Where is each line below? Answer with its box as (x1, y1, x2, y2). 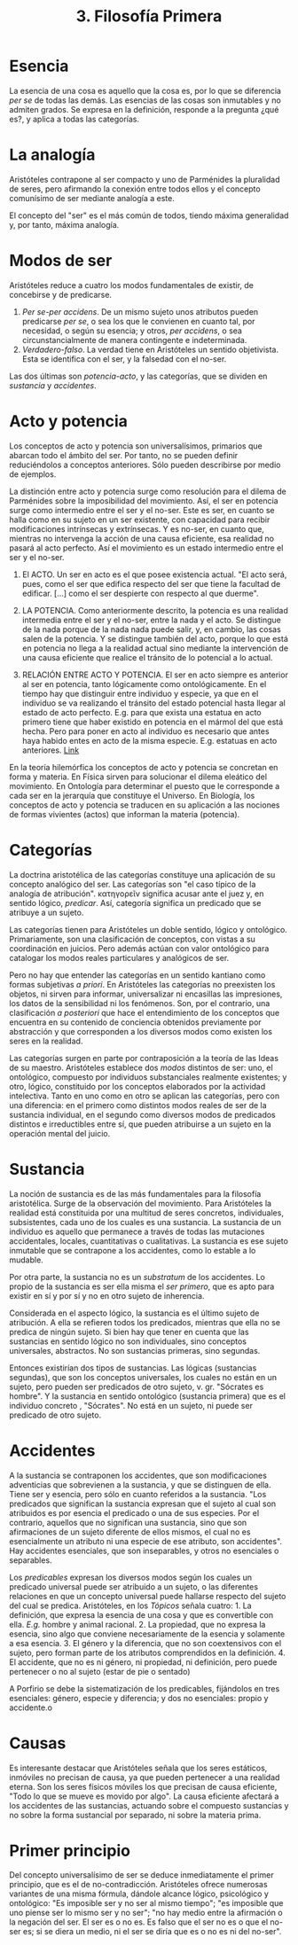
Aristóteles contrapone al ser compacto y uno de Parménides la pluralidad (9, 174, 280, 184)
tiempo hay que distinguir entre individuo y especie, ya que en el (21, 688, 259, 699)
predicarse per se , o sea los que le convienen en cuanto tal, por (21, 316, 255, 326)
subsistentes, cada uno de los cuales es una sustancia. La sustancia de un (9, 1216, 282, 1227)
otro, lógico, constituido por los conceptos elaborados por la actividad (9, 1081, 266, 1091)
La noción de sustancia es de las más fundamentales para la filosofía (9, 1188, 262, 1199)
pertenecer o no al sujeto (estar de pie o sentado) (9, 1666, 191, 1676)
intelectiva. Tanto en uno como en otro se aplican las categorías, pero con (9, 1090, 280, 1101)
